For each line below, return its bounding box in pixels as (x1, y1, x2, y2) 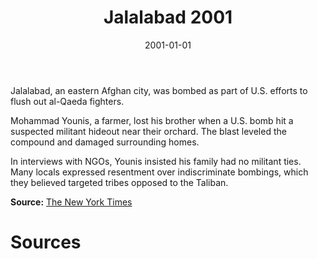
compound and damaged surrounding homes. (10, 136, 200, 148)
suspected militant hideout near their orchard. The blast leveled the (10, 125, 287, 137)
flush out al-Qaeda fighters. (10, 95, 125, 107)
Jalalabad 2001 (103, 6, 233, 29)
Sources (10, 231, 82, 254)
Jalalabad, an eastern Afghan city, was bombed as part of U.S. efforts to (10, 84, 308, 96)
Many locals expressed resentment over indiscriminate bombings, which (10, 166, 309, 178)
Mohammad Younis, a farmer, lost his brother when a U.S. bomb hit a (10, 114, 294, 126)
